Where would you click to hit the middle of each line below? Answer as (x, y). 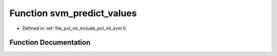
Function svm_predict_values (73, 13)
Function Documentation (50, 43)
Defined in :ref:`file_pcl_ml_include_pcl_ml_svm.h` (75, 28)
